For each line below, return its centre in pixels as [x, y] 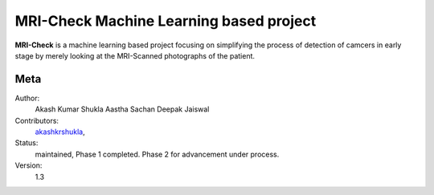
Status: [27, 143]
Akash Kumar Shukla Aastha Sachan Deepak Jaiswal [122, 109]
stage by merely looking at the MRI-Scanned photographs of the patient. [135, 55]
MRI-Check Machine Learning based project [166, 21]
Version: [29, 165]
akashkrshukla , [60, 132]
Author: [27, 98]
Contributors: [37, 120]
